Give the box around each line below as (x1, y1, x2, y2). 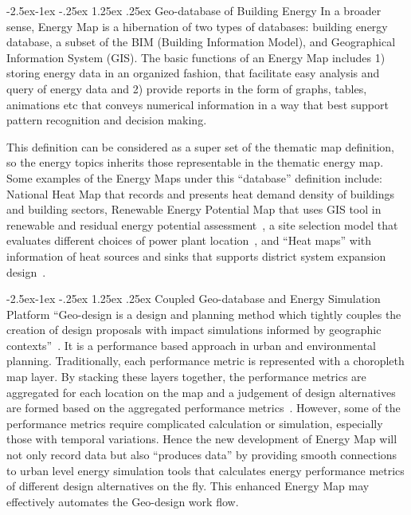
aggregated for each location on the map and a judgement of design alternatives (6, 383, 396, 400)
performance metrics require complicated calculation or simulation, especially (6, 415, 383, 431)
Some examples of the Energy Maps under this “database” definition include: (6, 169, 382, 186)
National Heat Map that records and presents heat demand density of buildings (6, 185, 395, 202)
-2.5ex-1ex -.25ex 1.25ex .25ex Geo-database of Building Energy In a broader (6, 2, 382, 18)
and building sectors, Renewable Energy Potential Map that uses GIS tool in (6, 201, 382, 218)
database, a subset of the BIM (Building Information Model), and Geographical (6, 33, 396, 50)
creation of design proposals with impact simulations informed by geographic (6, 321, 382, 338)
